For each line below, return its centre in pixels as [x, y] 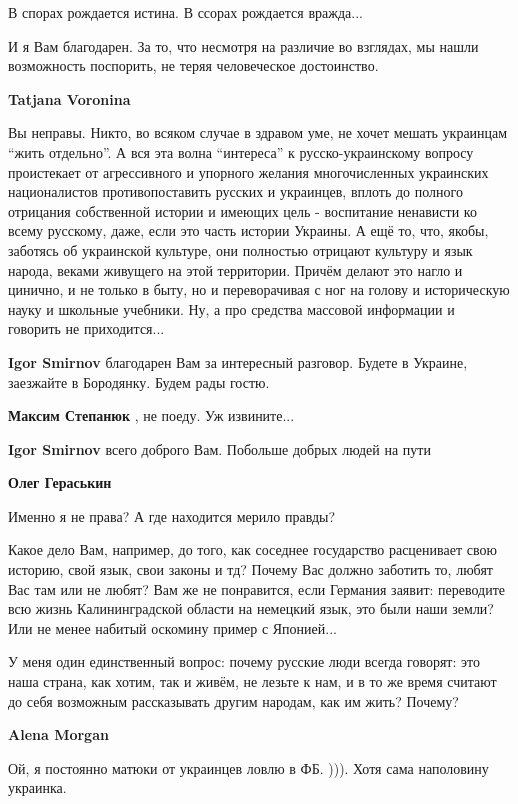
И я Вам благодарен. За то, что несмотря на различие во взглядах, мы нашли [243, 45]
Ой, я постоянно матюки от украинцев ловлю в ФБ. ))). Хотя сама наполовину [248, 767]
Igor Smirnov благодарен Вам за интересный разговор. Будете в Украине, [238, 361]
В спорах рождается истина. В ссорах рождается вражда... [185, 12]
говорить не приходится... [86, 328]
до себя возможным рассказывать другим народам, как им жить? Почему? [233, 700]
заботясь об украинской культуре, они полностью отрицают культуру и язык [240, 249]
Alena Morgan [58, 734]
